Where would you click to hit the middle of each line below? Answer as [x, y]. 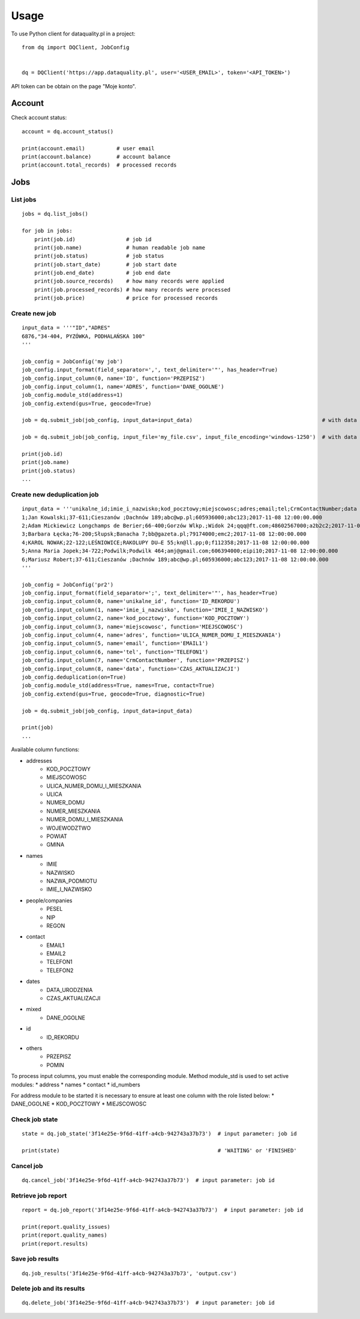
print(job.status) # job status [99, 256]
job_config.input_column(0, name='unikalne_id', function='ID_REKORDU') [131, 601]
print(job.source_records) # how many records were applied [129, 281]
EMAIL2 [56, 953]
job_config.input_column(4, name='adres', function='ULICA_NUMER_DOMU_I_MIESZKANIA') [151, 635]
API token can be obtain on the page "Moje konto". [73, 86]
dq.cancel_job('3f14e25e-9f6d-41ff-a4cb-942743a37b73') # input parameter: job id [148, 1180]
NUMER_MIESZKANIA [73, 811]
